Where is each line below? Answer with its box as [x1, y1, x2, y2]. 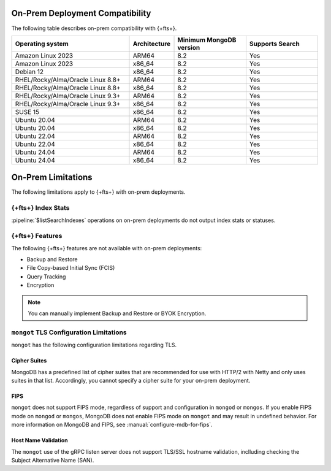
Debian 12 [15, 67, 44, 76]
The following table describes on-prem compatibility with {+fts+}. [11, 25, 177, 32]
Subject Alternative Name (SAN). [11, 456, 94, 464]
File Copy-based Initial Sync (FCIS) [26, 264, 115, 272]
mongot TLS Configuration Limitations [11, 328, 127, 337]
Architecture [132, 39, 171, 48]
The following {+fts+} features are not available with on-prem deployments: [11, 244, 202, 251]
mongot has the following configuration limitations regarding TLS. [11, 341, 177, 349]
